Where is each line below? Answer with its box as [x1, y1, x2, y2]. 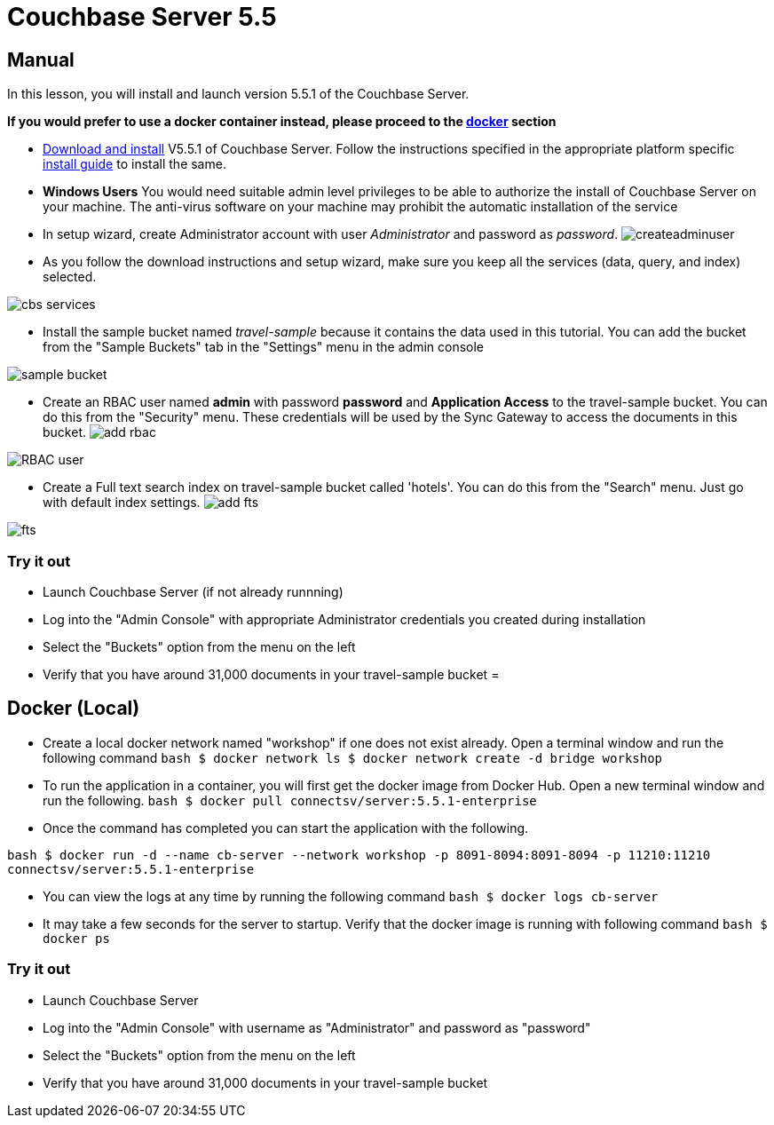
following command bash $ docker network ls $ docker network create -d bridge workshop [43, 749, 663, 765]
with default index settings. [43, 495, 201, 511]
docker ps [43, 931, 110, 946]
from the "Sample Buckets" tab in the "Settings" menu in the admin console [43, 339, 484, 355]
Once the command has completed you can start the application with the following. [43, 820, 529, 836]
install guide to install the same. [43, 156, 226, 172]
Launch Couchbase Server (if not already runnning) [43, 583, 344, 599]
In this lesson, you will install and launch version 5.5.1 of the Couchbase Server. [7, 86, 470, 102]
